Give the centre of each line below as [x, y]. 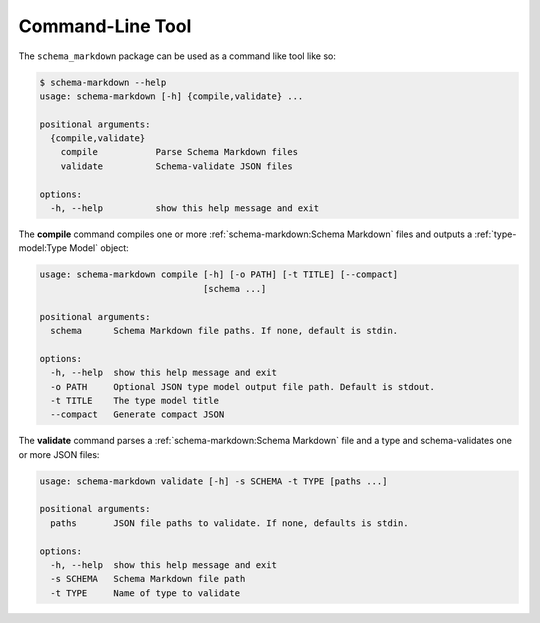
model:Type [43, 248]
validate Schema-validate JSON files [177, 166]
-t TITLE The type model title [135, 400]
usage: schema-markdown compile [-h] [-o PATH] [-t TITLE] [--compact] [219, 274]
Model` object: [99, 248]
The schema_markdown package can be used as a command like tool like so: [177, 56]
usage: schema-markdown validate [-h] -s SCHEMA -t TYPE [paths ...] [213, 481]
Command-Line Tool [105, 26]
